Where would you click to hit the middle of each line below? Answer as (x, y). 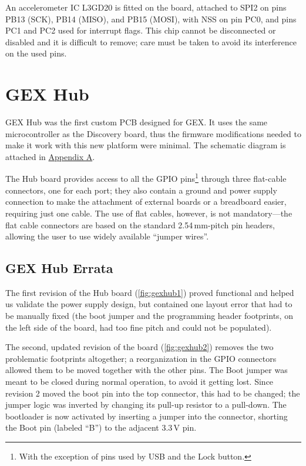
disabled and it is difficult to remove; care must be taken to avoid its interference (151, 41)
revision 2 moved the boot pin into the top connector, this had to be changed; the (153, 393)
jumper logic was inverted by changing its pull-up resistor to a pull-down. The (146, 405)
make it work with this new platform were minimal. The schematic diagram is (146, 145)
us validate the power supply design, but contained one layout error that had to (149, 304)
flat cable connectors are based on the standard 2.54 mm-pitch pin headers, (140, 224)
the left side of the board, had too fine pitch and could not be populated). (139, 327)
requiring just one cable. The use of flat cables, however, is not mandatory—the (149, 213)
